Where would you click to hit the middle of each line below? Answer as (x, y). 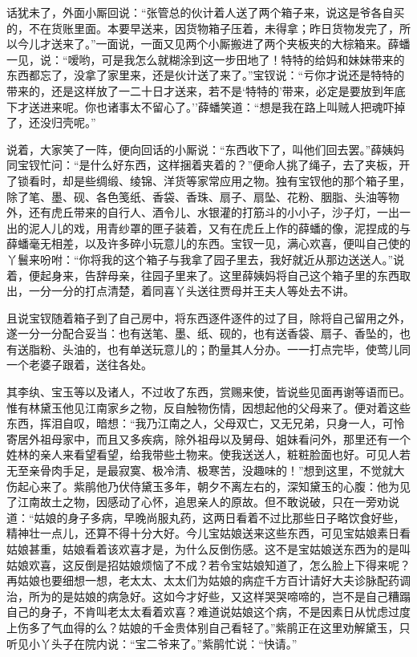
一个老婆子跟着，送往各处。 (79, 365)
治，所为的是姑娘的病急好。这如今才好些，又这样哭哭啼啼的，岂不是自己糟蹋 (208, 596)
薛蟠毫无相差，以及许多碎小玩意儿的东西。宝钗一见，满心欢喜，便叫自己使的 (208, 243)
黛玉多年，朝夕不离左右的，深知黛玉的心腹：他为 (270, 486)
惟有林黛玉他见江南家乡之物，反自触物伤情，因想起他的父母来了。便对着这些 (208, 407)
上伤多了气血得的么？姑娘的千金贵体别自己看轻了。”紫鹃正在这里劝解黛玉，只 (208, 627)
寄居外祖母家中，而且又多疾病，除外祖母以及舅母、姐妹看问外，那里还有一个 (208, 438)
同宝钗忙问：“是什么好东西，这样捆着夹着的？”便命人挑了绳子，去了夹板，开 (208, 165)
